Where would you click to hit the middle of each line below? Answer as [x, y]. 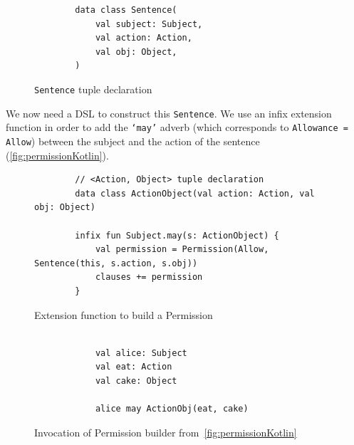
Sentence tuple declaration [93, 89]
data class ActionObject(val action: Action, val [195, 193]
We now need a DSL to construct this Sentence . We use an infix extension [169, 113]
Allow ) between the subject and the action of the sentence [133, 141]
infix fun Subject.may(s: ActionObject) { [177, 235]
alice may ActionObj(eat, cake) [172, 409]
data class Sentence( [126, 10]
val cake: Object [136, 381]
